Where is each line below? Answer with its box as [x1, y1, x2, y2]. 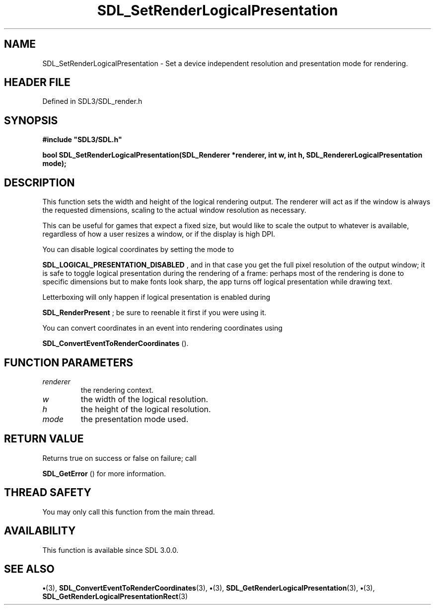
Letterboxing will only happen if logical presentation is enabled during [42, 293, 271, 302]
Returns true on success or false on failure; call [42, 453, 197, 462]
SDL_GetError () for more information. [42, 469, 166, 478]
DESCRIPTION [4, 176, 75, 189]
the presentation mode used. [80, 414, 189, 424]
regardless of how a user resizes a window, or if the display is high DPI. [42, 230, 275, 239]
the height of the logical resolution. [80, 404, 211, 414]
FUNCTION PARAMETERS [4, 356, 133, 369]
